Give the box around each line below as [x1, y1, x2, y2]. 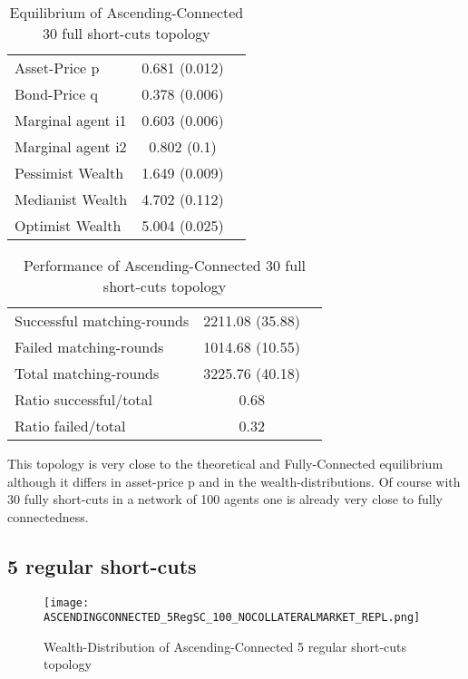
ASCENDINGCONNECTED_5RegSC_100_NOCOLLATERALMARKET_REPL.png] [44, 611, 421, 625]
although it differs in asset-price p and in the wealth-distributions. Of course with [7, 471, 461, 490]
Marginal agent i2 [15, 136, 127, 157]
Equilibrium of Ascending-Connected [9, 2, 244, 23]
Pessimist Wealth [15, 162, 124, 183]
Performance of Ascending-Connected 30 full [23, 255, 307, 276]
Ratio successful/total [15, 389, 153, 410]
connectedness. [7, 507, 89, 526]
